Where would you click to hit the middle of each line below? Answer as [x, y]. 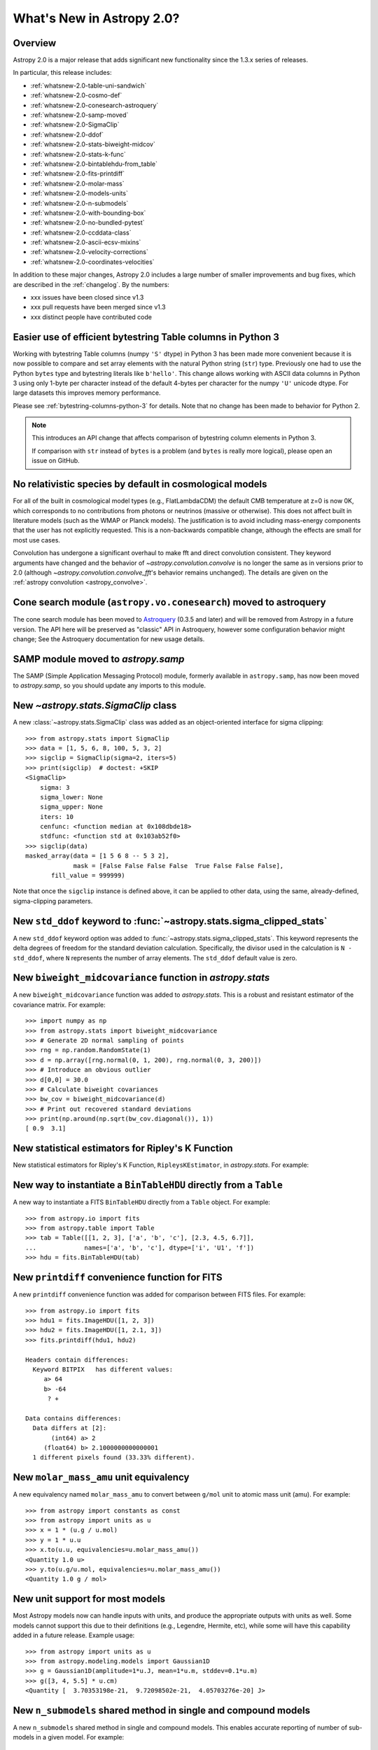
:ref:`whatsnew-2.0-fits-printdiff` [78, 174]
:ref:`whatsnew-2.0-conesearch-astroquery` [94, 105]
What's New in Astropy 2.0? [96, 18]
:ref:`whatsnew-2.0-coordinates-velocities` [92, 262]
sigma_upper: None [71, 807]
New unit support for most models [89, 1599]
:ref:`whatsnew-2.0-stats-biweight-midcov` [93, 144]
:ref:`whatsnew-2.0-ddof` [67, 134]
